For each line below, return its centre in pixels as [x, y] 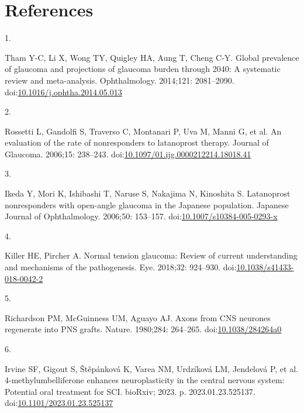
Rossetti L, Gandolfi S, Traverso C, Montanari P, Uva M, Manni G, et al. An [143, 131]
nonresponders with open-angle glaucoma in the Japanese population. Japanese [147, 204]
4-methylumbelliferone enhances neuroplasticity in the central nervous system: [145, 380]
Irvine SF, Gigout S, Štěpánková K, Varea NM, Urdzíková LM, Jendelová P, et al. [151, 368]
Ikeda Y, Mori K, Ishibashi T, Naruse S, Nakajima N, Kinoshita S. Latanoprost [148, 193]
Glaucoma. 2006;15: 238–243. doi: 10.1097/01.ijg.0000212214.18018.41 [128, 154]
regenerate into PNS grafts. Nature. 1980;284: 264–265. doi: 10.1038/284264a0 [143, 329]
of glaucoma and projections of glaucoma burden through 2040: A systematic [143, 69]
